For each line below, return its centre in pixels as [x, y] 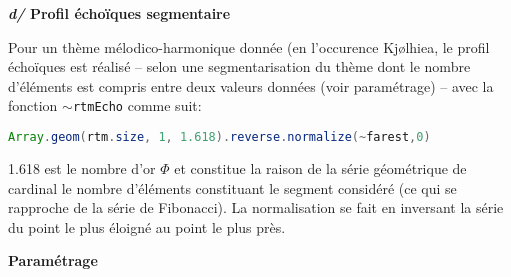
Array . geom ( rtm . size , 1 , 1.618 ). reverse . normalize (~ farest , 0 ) [219, 137]
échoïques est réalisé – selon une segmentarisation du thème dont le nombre [239, 66]
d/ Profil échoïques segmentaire [119, 13]
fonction [33, 105]
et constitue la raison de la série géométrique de [320, 167]
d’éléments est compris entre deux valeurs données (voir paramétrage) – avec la [251, 85]
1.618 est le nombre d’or [82, 167]
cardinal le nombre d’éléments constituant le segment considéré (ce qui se [232, 187]
